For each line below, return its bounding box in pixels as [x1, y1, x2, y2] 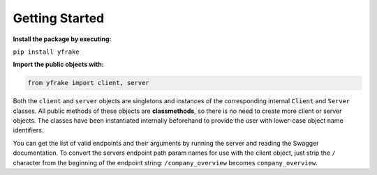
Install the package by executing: [13, 35, 112, 43]
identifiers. [13, 126, 44, 135]
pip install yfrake [13, 47, 80, 56]
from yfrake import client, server [27, 79, 149, 87]
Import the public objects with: [13, 60, 104, 69]
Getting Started [13, 10, 105, 26]
